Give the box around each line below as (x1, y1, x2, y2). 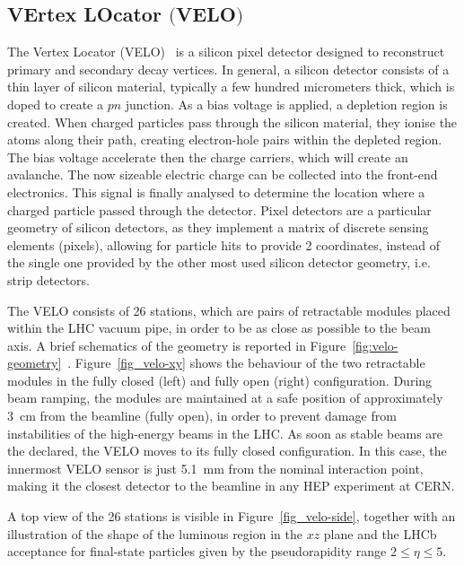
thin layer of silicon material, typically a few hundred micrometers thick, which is (7, 77, 455, 96)
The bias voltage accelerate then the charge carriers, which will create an (7, 147, 408, 166)
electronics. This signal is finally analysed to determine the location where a (7, 182, 425, 201)
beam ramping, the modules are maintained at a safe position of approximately (7, 388, 443, 407)
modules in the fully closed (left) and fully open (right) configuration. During (7, 370, 433, 389)
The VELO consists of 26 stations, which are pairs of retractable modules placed (7, 300, 451, 319)
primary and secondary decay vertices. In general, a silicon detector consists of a (7, 59, 450, 78)
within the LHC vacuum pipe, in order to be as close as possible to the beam (7, 318, 431, 337)
